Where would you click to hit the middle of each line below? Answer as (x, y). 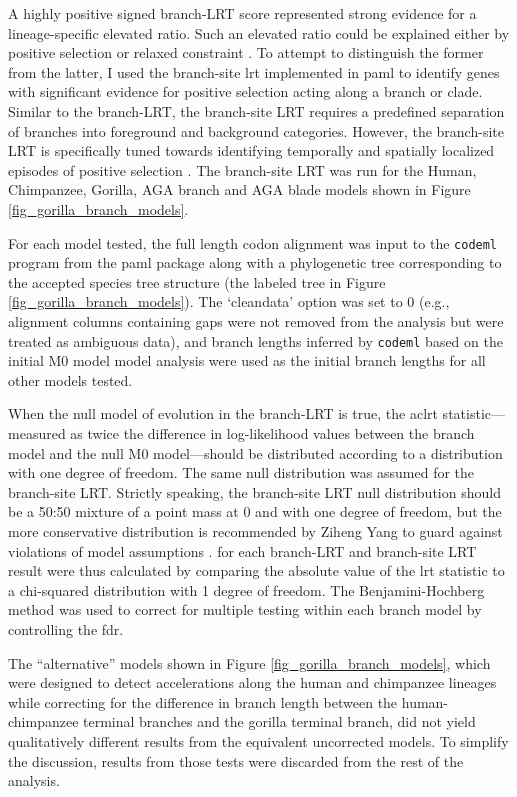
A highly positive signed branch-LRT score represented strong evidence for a (242, 13)
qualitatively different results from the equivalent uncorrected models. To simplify (258, 740)
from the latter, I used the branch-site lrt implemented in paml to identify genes (254, 71)
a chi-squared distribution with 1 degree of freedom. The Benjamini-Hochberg (246, 589)
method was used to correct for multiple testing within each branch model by (245, 609)
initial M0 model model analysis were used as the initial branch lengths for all (247, 360)
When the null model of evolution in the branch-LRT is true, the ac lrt (223, 413)
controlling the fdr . (66, 628)
